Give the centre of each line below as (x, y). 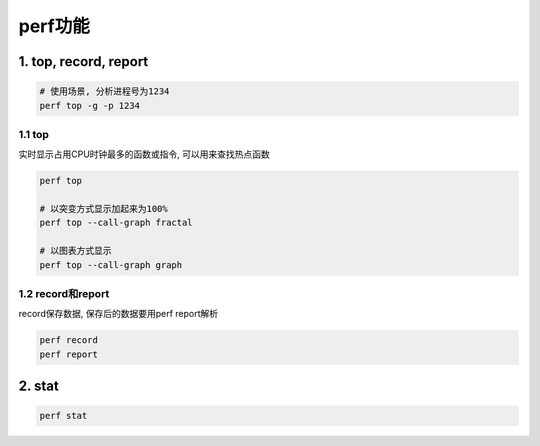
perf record (69, 340)
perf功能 (54, 26)
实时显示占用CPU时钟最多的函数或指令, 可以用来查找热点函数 (144, 154)
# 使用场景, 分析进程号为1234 (104, 91)
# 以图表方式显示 (75, 251)
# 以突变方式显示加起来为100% (104, 209)
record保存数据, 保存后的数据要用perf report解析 (118, 314)
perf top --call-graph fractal (116, 223)
